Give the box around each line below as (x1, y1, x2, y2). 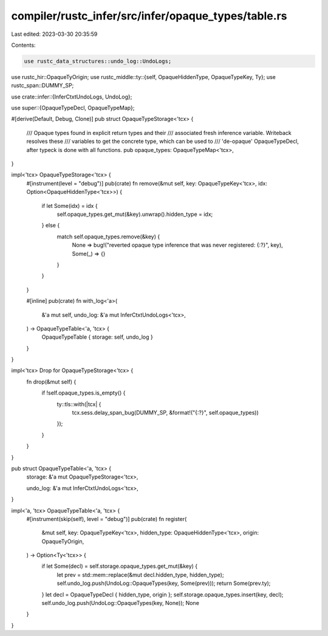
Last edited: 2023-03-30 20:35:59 (11, 30, 98, 38)
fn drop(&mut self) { (26, 378, 77, 385)
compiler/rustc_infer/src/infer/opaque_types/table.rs (11, 9, 287, 22)
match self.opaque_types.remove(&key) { (56, 233, 160, 240)
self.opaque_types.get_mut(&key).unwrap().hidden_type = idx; (56, 210, 213, 218)
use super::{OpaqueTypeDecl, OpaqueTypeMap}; (11, 104, 135, 112)
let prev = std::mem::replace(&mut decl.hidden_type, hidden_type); (56, 571, 224, 578)
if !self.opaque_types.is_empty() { (41, 389, 126, 396)
